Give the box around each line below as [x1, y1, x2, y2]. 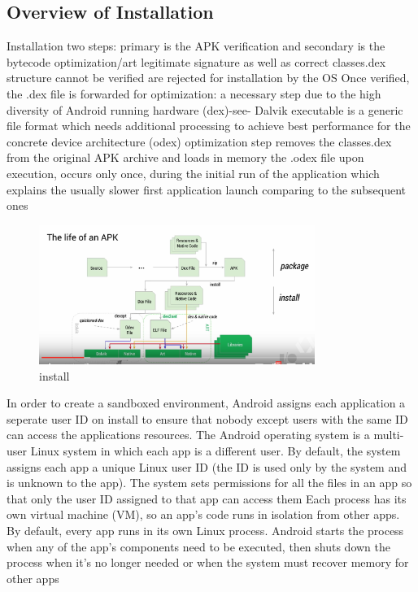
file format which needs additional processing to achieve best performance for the [7, 117, 411, 134]
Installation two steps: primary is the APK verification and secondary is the [7, 37, 385, 54]
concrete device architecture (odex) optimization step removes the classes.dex [7, 133, 392, 150]
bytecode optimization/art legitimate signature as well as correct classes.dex [7, 53, 386, 70]
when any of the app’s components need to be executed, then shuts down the [7, 538, 391, 555]
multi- [373, 426, 404, 443]
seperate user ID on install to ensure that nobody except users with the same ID [7, 410, 408, 427]
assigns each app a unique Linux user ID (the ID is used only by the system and [7, 458, 407, 475]
